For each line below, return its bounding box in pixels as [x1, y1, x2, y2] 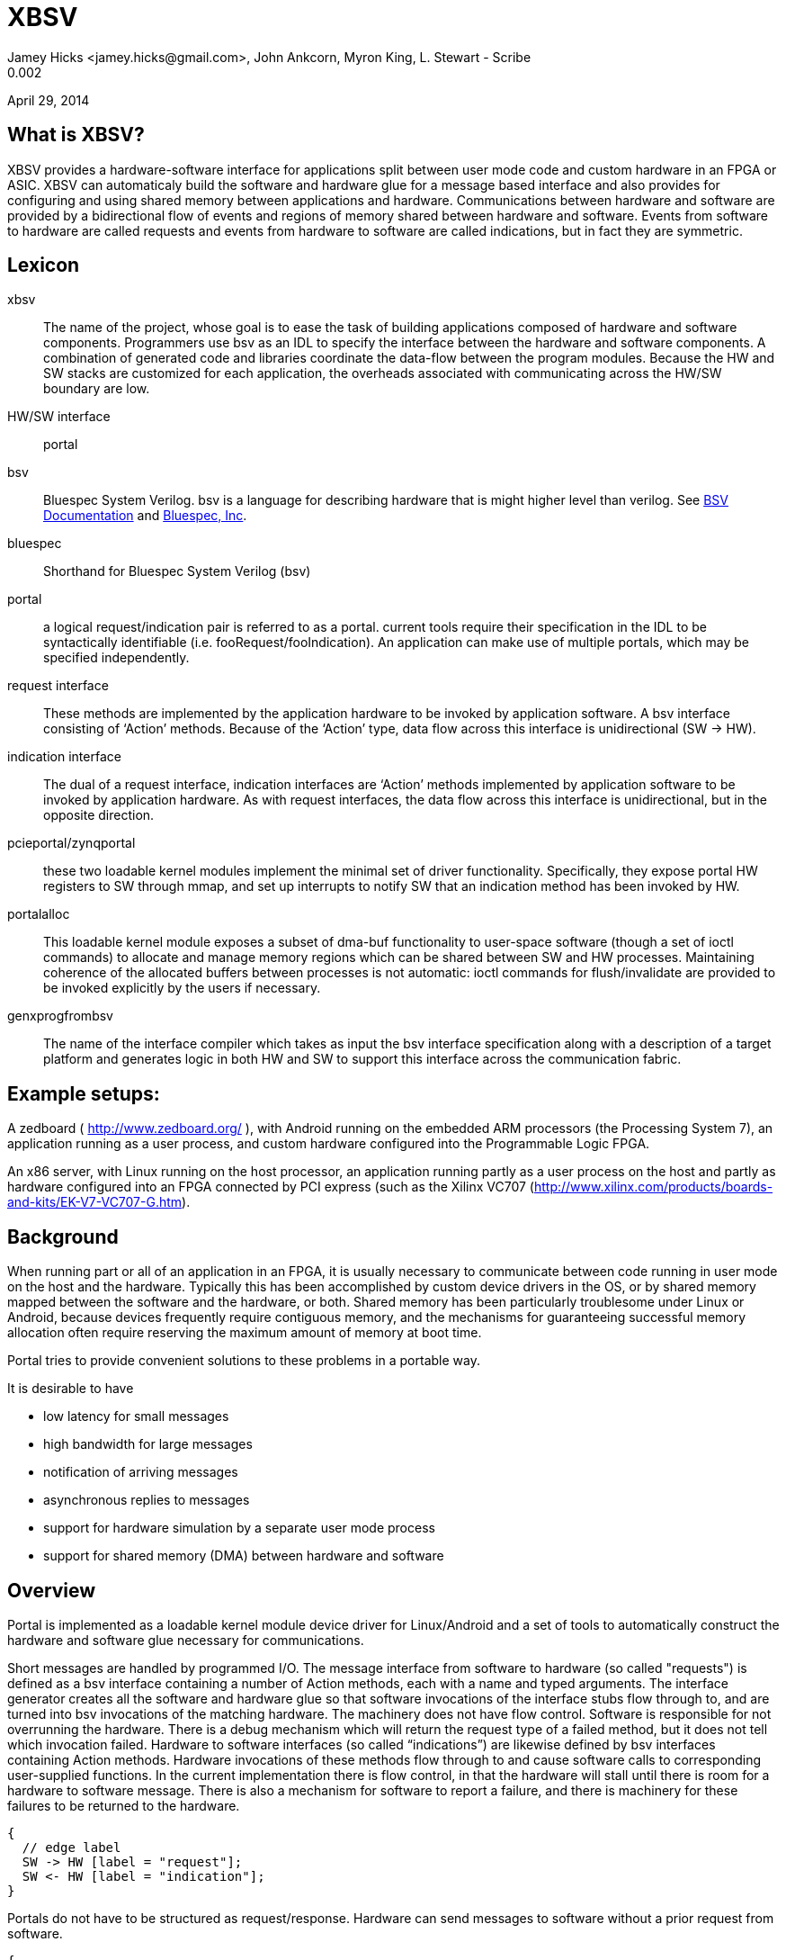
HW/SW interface [7, 409, 111, 425]
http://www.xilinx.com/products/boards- [533, 1179, 773, 1195]
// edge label [22, 1839, 121, 1855]
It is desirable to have [7, 1380, 134, 1397]
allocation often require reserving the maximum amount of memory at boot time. [7, 1325, 482, 1341]
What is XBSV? [7, 123, 145, 147]
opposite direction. [43, 807, 155, 823]
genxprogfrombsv [7, 1008, 113, 1024]
